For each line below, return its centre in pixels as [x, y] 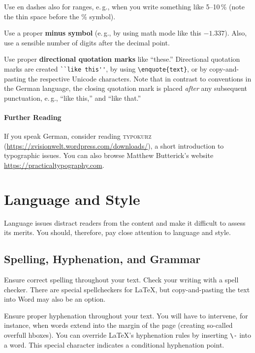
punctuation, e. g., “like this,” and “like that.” [73, 98]
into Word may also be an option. [55, 299]
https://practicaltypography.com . [54, 165]
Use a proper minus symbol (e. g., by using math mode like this [103, 33]
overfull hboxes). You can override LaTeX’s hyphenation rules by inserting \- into [127, 335]
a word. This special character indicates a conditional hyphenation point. [114, 344]
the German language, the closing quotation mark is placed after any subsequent [126, 88]
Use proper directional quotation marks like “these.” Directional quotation [122, 59]
